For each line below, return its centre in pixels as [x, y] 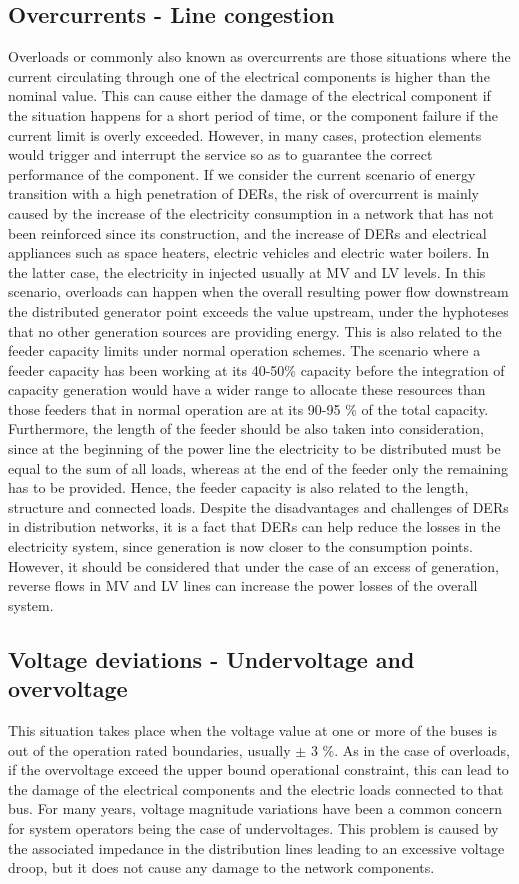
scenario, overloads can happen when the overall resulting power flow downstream [258, 291]
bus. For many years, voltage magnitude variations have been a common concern [255, 808]
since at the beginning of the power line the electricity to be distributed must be [254, 448]
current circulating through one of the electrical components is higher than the [249, 75]
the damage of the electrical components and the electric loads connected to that [256, 788]
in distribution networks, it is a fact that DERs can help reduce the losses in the [254, 526]
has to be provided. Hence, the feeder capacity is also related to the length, [238, 487]
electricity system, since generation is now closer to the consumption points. [240, 546]
